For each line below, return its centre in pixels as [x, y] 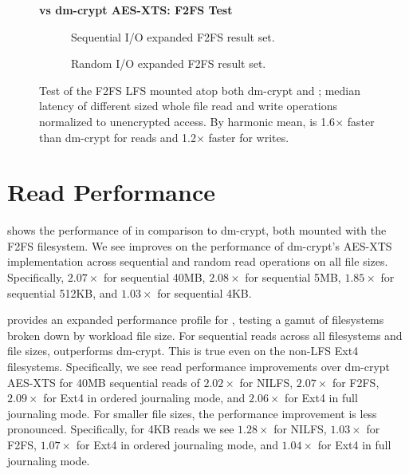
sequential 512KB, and [63, 292]
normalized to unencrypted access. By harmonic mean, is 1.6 [187, 121]
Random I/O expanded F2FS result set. [169, 63]
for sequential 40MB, [154, 277]
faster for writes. [249, 137]
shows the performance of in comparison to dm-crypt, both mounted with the [197, 230]
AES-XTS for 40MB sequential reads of [104, 382]
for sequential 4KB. [204, 292]
